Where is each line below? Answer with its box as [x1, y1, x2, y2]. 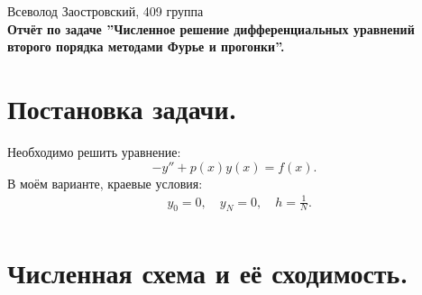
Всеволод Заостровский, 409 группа [7, 2, 204, 20]
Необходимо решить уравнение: [7, 142, 181, 161]
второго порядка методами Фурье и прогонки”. [7, 37, 285, 56]
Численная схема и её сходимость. [7, 254, 408, 290]
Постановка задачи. [7, 89, 237, 126]
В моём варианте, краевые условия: [7, 173, 203, 192]
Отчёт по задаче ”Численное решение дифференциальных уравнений [7, 19, 415, 38]
